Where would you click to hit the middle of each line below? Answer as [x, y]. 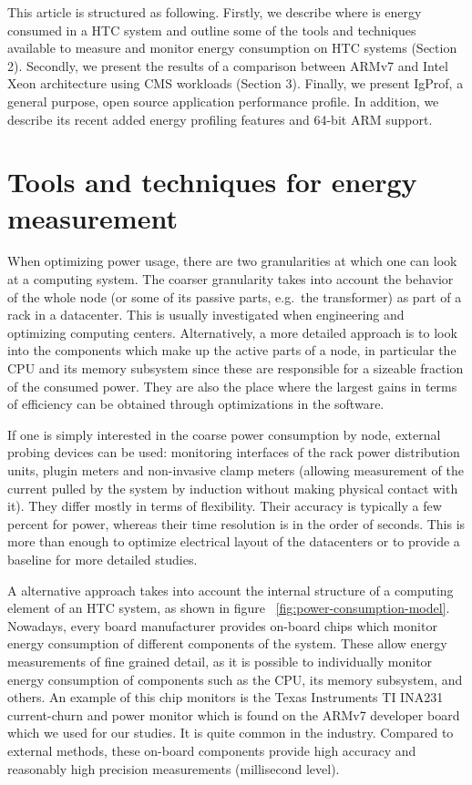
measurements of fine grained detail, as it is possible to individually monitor [220, 661]
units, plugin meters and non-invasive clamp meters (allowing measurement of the [236, 470]
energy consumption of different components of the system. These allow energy [227, 643]
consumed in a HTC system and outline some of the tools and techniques [212, 30]
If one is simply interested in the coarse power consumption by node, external [224, 434]
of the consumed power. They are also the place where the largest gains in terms [232, 386]
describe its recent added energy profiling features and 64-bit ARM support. [220, 119]
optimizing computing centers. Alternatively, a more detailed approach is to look [232, 332]
